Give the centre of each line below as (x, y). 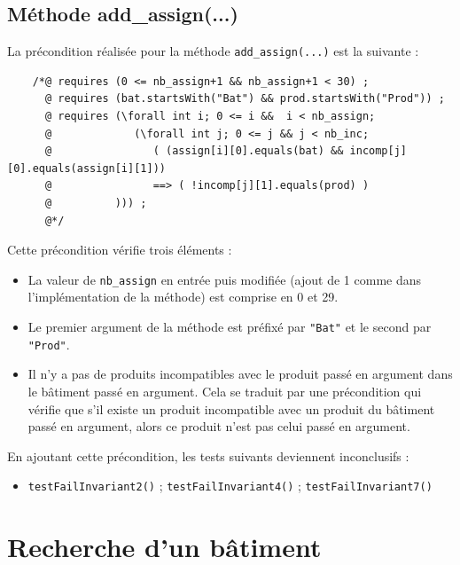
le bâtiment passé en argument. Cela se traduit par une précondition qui (225, 391)
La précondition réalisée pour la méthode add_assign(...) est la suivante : (213, 51)
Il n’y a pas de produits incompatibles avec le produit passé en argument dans (240, 374)
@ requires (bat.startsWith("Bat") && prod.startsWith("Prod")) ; (245, 99)
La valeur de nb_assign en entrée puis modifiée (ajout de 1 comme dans (225, 279)
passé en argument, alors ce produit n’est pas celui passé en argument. (219, 426)
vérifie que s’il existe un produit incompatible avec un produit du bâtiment (231, 408)
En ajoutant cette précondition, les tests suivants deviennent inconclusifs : (208, 455)
